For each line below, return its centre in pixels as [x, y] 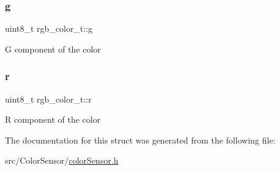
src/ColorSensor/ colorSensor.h [62, 160]
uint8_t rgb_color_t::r [48, 99]
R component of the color [53, 119]
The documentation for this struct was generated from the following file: [140, 140]
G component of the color [53, 49]
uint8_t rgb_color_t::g [49, 28]
